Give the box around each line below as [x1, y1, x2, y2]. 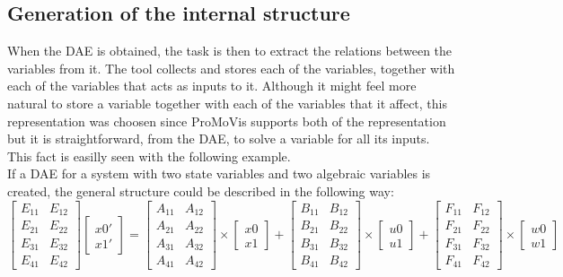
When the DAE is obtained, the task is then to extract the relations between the [7, 41, 453, 60]
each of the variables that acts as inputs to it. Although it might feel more [7, 76, 417, 95]
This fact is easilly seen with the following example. [7, 146, 291, 165]
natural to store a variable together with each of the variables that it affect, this [7, 93, 448, 112]
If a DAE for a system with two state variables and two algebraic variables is [7, 164, 431, 183]
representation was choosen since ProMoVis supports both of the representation [7, 111, 446, 130]
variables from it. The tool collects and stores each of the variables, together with [7, 58, 455, 77]
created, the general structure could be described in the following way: [7, 181, 394, 200]
